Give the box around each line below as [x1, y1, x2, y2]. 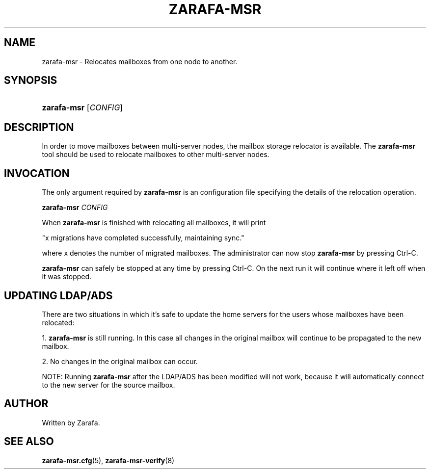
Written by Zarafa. [42, 418, 100, 427]
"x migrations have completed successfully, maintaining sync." [42, 234, 244, 242]
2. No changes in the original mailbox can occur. [42, 357, 198, 366]
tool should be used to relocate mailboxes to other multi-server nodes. [42, 150, 269, 159]
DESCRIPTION [4, 121, 74, 133]
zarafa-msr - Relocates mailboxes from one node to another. [42, 57, 238, 66]
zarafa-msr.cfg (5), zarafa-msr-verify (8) [42, 456, 175, 465]
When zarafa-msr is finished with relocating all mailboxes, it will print [42, 218, 266, 227]
